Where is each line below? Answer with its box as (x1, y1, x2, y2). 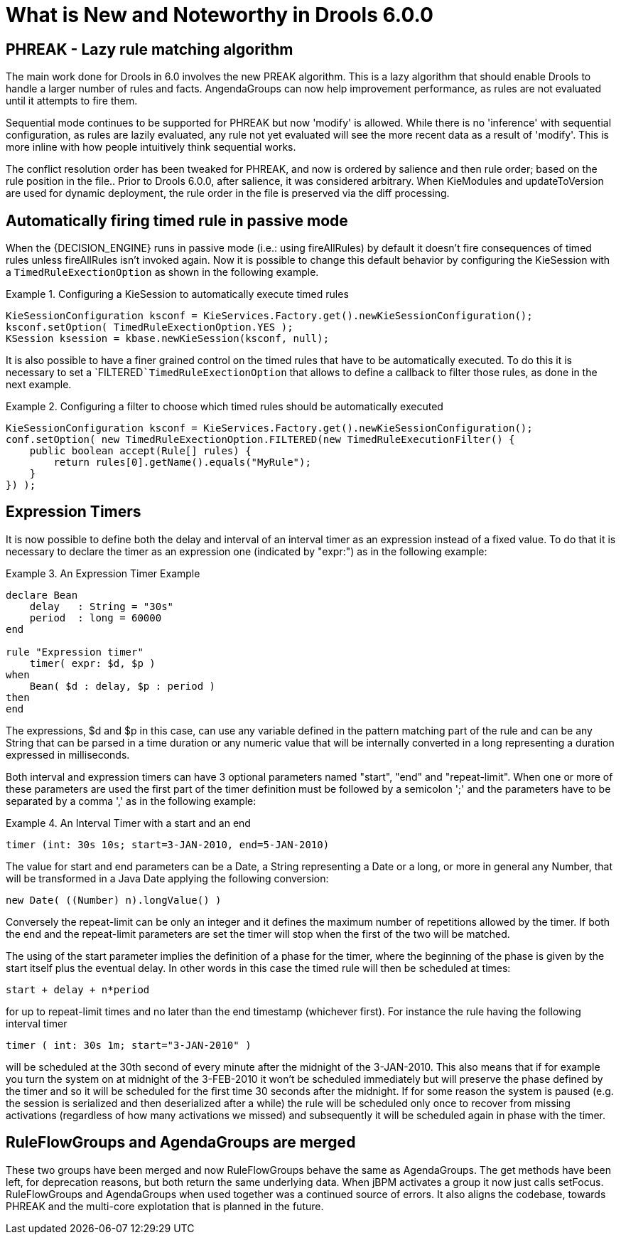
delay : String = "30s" (29, 600, 174, 612)
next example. (6, 378, 72, 391)
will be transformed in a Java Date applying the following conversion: (6, 872, 329, 884)
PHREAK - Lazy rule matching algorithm (6, 40, 293, 58)
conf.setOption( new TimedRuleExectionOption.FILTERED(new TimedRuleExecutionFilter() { (6, 434, 515, 446)
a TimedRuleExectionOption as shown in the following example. (6, 266, 319, 279)
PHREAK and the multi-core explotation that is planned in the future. (6, 1199, 324, 1212)
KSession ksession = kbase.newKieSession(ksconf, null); (6, 333, 330, 345)
